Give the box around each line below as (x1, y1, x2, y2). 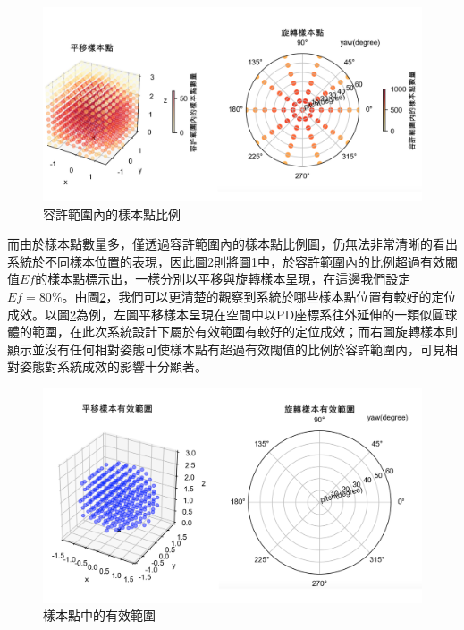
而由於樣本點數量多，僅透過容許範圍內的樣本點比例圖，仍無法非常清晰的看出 (7, 234, 458, 253)
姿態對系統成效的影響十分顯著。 (19, 357, 207, 376)
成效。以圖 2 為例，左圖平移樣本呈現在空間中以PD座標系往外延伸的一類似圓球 (7, 304, 458, 323)
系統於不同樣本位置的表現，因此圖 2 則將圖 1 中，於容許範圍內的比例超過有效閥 (7, 251, 458, 270)
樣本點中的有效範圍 (43, 606, 156, 625)
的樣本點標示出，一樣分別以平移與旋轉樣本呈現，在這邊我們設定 (35, 269, 411, 288)
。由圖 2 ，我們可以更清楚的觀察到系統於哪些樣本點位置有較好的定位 (62, 286, 457, 305)
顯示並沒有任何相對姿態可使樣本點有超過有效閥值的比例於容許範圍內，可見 (7, 339, 445, 358)
